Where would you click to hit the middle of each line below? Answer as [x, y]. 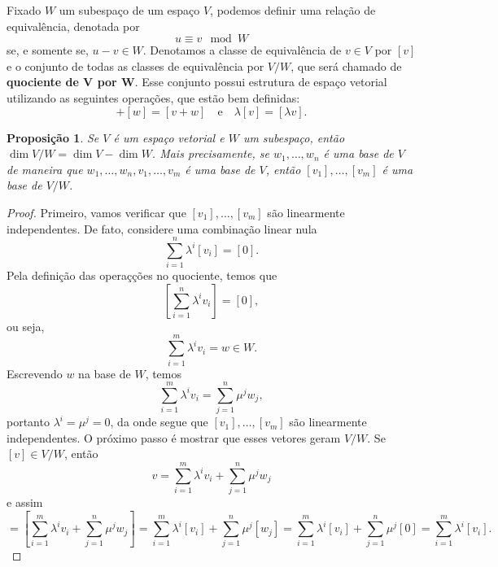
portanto [28, 422]
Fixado [24, 10]
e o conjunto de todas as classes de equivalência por [135, 65]
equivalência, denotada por [73, 26]
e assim [25, 502]
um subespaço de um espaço [129, 10]
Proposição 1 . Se [53, 137]
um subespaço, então [294, 137]
